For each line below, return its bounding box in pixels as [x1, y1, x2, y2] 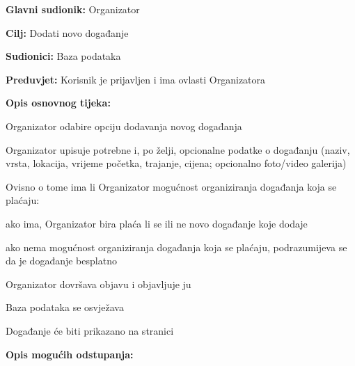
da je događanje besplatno [6, 253, 117, 268]
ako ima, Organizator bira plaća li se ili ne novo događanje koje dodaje [6, 216, 308, 230]
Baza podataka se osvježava [6, 300, 124, 315]
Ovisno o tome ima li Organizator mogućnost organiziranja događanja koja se [6, 179, 337, 193]
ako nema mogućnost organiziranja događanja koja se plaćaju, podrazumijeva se [6, 239, 347, 254]
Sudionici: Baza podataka [6, 49, 121, 63]
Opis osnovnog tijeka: [6, 95, 111, 110]
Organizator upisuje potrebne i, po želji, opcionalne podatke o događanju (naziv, [6, 142, 350, 157]
